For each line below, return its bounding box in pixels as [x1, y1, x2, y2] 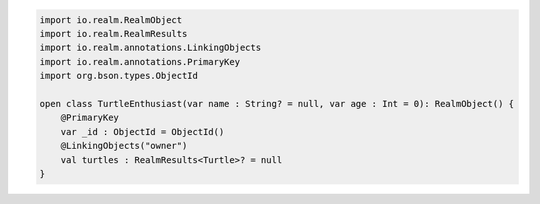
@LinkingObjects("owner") [60, 140, 188, 152]
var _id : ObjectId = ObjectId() [60, 126, 225, 137]
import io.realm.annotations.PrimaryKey [39, 56, 240, 67]
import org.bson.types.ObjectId [39, 70, 199, 82]
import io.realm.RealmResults [39, 28, 188, 39]
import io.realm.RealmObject [39, 14, 183, 25]
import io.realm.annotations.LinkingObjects [39, 42, 262, 54]
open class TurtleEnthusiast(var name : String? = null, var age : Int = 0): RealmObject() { [39, 98, 515, 109]
